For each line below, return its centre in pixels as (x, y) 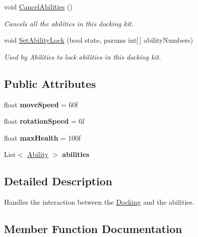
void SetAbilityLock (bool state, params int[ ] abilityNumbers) (99, 40)
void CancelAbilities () (38, 6)
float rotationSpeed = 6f (44, 121)
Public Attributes (50, 83)
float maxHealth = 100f (42, 137)
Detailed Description (58, 181)
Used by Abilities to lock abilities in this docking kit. (83, 56)
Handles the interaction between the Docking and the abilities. (99, 202)
